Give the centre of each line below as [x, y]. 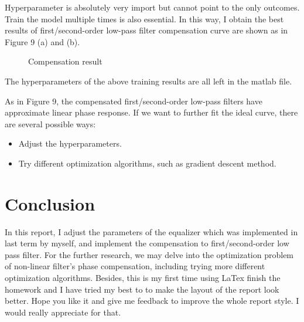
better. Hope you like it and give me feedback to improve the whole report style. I [152, 301]
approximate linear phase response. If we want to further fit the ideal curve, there [151, 112]
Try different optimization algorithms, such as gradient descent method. [147, 163]
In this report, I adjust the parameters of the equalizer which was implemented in [151, 231]
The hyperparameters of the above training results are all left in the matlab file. [148, 81]
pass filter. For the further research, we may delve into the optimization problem [149, 254]
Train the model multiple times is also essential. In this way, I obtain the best [144, 18]
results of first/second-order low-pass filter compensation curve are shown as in [146, 30]
